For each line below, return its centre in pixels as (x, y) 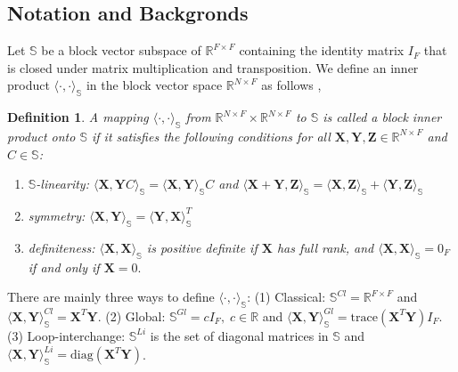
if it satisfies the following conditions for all (211, 136)
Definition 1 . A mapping (78, 117)
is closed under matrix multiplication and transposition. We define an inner (213, 67)
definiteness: (61, 247)
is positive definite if (202, 247)
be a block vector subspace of (121, 50)
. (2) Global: (131, 315)
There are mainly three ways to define (111, 297)
